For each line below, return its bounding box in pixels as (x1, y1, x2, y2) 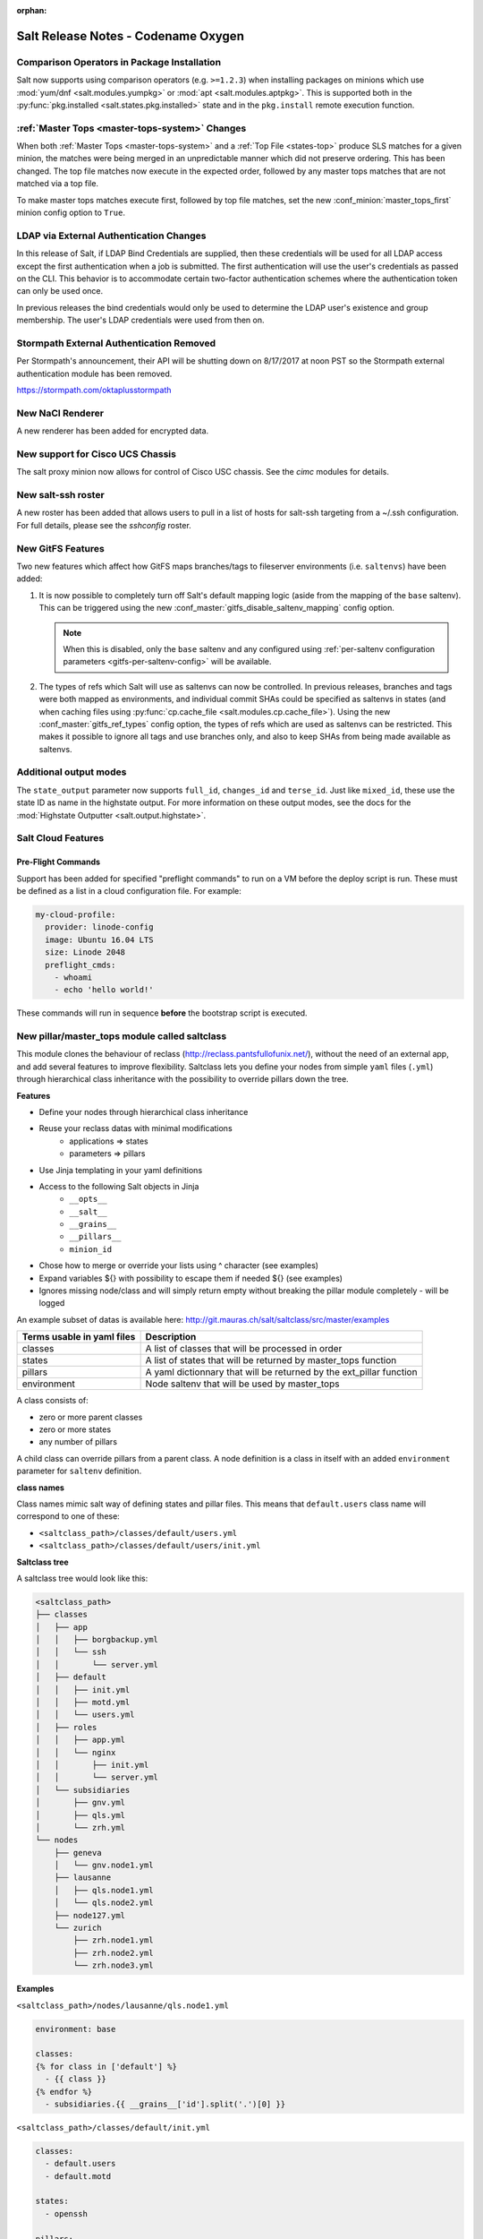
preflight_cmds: (45, 959, 116, 970)
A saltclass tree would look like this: (16, 1573, 148, 1583)
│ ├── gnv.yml (35, 1797, 125, 1808)
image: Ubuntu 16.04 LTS (45, 934, 154, 945)
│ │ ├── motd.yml (35, 1697, 131, 1708)
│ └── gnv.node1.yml (54, 1860, 154, 1871)
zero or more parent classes (38, 1411, 143, 1422)
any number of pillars (38, 1437, 118, 1447)
